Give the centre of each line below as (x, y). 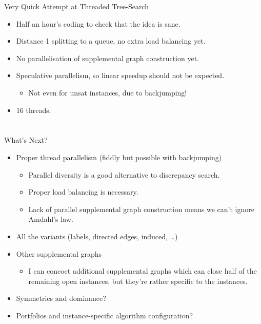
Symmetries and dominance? (61, 298)
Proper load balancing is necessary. (83, 192)
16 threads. (34, 110)
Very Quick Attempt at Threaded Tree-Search (77, 6)
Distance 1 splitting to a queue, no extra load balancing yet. (111, 41)
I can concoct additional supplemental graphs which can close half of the (143, 271)
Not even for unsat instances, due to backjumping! (108, 92)
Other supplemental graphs (59, 253)
